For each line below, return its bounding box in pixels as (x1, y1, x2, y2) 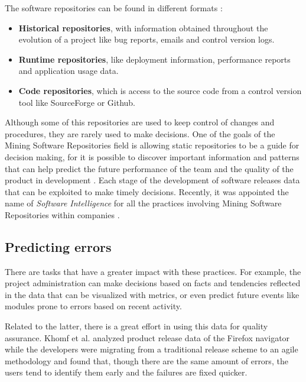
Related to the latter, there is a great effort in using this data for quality (5, 320, 268, 332)
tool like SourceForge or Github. (18, 96, 136, 108)
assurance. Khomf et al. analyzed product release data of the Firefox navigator (5, 331, 290, 344)
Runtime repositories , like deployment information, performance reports (18, 53, 291, 65)
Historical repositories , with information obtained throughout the (18, 21, 268, 34)
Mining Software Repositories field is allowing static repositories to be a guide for (5, 139, 300, 151)
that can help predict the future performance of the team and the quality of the (5, 162, 294, 174)
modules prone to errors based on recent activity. (5, 300, 182, 312)
